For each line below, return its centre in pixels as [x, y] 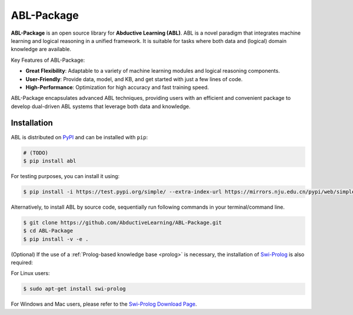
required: [22, 263]
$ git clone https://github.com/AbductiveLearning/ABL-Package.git [123, 222]
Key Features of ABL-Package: [48, 60]
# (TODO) [36, 153]
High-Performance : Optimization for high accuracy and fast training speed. [117, 87]
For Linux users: [30, 273]
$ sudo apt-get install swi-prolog [74, 289]
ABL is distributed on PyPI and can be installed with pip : [79, 137]
